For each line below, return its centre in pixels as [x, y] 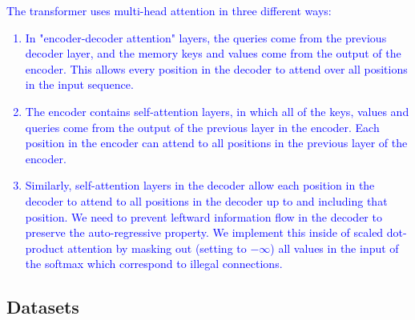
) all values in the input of [334, 248]
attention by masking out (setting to [157, 248]
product [44, 248]
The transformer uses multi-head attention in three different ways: [169, 10]
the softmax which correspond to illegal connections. [154, 264]
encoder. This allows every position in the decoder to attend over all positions [216, 68]
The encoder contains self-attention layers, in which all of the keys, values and [217, 111]
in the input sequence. [79, 84]
